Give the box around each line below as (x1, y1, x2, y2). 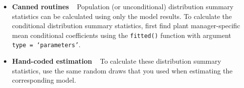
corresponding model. (12, 75, 76, 85)
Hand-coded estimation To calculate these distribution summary (12, 56, 222, 66)
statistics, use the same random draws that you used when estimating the (12, 65, 233, 75)
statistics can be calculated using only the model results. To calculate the (12, 11, 232, 21)
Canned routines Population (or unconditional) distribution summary (12, 1, 234, 11)
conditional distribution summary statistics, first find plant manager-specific (12, 20, 241, 31)
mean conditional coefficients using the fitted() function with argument (12, 30, 231, 40)
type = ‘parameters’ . (12, 39, 81, 50)
